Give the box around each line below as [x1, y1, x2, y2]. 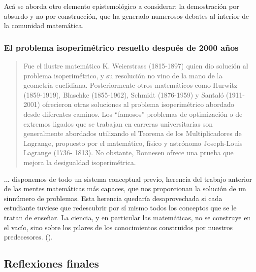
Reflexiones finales [4, 256, 99, 271]
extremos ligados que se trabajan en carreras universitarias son [23, 118, 213, 129]
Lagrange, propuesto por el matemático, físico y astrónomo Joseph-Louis [23, 137, 243, 148]
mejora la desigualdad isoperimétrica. [23, 157, 136, 167]
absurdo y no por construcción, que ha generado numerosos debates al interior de [4, 10, 249, 21]
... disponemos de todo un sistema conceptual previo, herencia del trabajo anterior [4, 173, 252, 184]
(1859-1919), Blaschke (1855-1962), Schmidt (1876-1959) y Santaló [23, 89, 224, 100]
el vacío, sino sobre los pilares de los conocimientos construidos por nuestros [4, 222, 233, 232]
